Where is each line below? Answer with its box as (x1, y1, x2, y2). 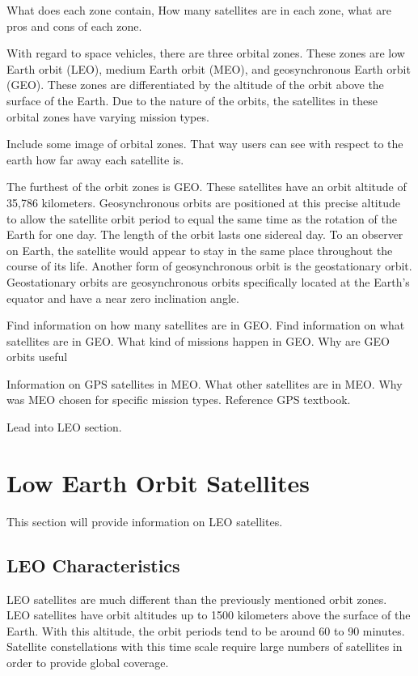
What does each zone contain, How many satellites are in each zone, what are (6, 2, 391, 18)
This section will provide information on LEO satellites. (6, 512, 283, 529)
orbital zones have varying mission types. (6, 108, 209, 125)
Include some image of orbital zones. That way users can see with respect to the (6, 135, 403, 152)
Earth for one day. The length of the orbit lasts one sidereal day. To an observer (6, 226, 403, 243)
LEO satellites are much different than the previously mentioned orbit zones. (6, 590, 387, 607)
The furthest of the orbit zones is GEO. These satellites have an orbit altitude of (6, 178, 407, 195)
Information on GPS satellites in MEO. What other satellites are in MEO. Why (6, 375, 403, 392)
